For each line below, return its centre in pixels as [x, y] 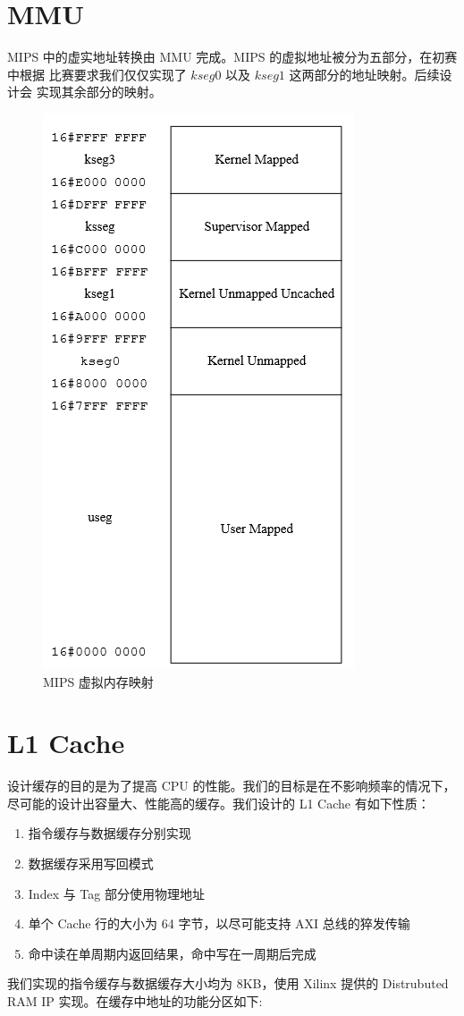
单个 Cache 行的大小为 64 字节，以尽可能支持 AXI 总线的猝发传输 [219, 923]
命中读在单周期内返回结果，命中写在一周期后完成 [172, 953]
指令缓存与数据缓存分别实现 [110, 833]
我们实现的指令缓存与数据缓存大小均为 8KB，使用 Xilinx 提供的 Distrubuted [228, 983]
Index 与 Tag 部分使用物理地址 [116, 893]
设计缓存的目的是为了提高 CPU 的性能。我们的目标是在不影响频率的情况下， [232, 786]
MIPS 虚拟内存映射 [98, 681]
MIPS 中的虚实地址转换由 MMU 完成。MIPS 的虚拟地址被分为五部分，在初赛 [232, 57]
